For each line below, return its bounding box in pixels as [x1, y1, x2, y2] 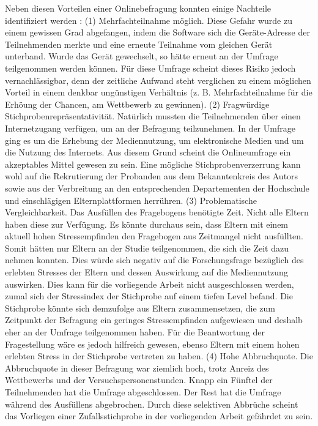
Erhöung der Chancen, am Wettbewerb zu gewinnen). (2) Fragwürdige [5, 97, 270, 110]
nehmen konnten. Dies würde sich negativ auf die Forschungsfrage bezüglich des [5, 253, 304, 266]
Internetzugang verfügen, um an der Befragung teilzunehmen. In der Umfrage [5, 121, 295, 134]
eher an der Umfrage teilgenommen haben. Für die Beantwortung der [5, 326, 265, 338]
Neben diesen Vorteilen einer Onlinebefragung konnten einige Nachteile [5, 2, 271, 14]
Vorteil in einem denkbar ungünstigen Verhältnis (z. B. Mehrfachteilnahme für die [5, 86, 312, 99]
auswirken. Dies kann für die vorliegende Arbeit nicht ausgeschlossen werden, [5, 277, 294, 290]
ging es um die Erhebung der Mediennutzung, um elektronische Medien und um [5, 133, 304, 146]
